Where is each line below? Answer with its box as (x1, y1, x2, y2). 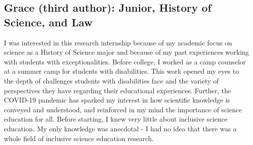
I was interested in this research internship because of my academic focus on (4, 37, 232, 47)
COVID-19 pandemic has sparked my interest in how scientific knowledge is (4, 95, 230, 105)
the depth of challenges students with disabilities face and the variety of (4, 75, 219, 85)
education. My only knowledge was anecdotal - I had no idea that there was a (4, 123, 237, 133)
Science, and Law (4, 14, 93, 29)
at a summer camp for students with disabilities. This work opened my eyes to (4, 66, 239, 76)
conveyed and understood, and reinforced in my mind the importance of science (4, 104, 242, 114)
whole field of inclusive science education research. (4, 133, 154, 143)
